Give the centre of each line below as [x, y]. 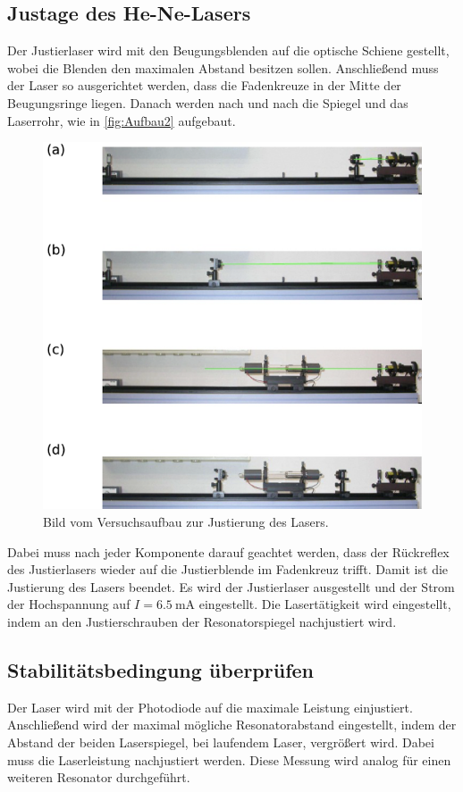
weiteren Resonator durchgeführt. [99, 777]
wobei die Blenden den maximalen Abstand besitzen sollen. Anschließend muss [223, 67]
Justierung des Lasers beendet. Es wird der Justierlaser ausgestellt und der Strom [231, 586]
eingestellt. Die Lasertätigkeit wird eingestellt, [325, 604]
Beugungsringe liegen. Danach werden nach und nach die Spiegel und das [208, 102]
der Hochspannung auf [69, 604]
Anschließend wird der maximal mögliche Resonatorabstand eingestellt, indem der [232, 725]
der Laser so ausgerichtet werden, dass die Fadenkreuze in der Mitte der [204, 85]
